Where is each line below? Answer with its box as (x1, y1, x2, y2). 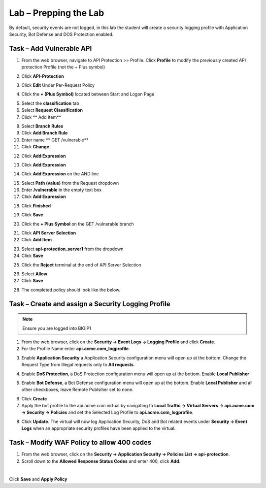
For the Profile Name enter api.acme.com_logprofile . (21, 346, 130, 352)
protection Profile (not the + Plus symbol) (21, 64, 105, 70)
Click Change (21, 144, 49, 150)
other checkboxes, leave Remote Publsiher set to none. (21, 387, 134, 392)
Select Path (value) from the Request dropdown (21, 180, 119, 186)
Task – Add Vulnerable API (9, 44, 92, 53)
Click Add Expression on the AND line (21, 171, 99, 177)
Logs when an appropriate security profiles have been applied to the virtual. (21, 425, 176, 431)
